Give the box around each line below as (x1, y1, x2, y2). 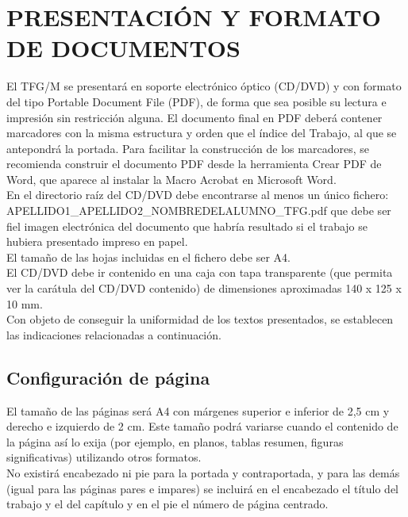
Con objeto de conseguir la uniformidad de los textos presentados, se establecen (6, 311, 394, 327)
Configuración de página (6, 365, 210, 389)
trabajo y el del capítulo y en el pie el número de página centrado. (6, 496, 329, 512)
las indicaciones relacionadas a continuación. (6, 326, 221, 343)
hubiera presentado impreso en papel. (6, 233, 188, 250)
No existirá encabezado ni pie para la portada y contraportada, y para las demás (6, 464, 400, 481)
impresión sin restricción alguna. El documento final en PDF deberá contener (6, 109, 383, 125)
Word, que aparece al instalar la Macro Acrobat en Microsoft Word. (6, 170, 337, 187)
